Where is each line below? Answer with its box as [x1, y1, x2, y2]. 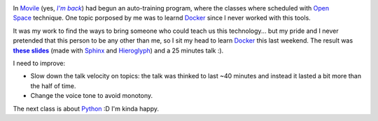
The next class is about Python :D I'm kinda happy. [13, 104, 160, 113]
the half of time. [30, 81, 76, 90]
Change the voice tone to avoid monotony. [30, 92, 153, 100]
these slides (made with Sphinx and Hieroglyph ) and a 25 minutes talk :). [13, 46, 224, 55]
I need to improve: [13, 59, 66, 67]
